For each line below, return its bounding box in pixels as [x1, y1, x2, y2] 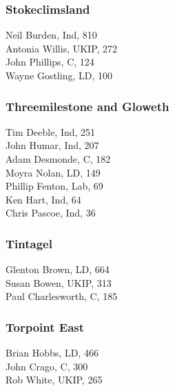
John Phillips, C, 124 [6, 54, 94, 69]
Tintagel [6, 234, 52, 252]
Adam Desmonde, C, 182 [6, 152, 111, 166]
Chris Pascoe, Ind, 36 [6, 205, 96, 220]
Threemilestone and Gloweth [6, 97, 169, 114]
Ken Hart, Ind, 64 [6, 192, 81, 206]
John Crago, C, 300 [6, 359, 88, 373]
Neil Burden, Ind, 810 [6, 28, 97, 42]
